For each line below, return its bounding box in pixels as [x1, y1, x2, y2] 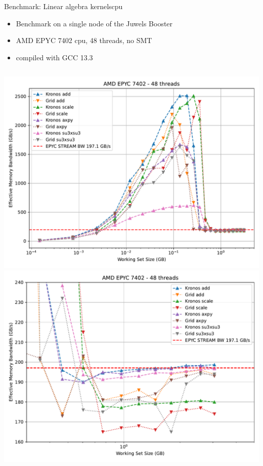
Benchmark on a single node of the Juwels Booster [16, 18, 173, 28]
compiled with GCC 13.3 [16, 52, 93, 62]
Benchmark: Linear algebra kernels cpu [4, 1, 123, 11]
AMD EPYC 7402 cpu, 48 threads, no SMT [16, 35, 152, 46]
